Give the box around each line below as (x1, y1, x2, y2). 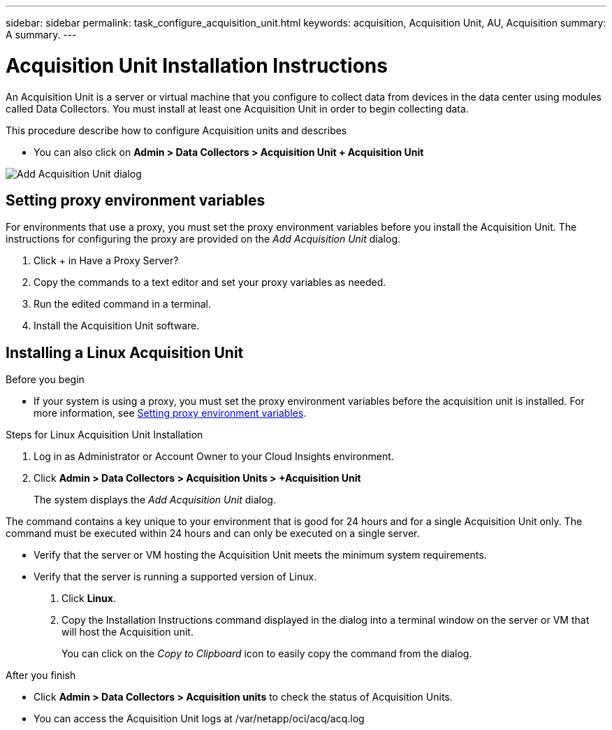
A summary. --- (6, 29, 77, 41)
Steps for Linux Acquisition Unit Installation (6, 429, 203, 441)
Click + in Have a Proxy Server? (34, 255, 179, 267)
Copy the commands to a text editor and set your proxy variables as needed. (34, 276, 386, 289)
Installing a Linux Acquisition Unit (6, 343, 244, 362)
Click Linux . (61, 592, 116, 605)
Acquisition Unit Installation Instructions (6, 53, 388, 78)
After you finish (6, 669, 76, 682)
